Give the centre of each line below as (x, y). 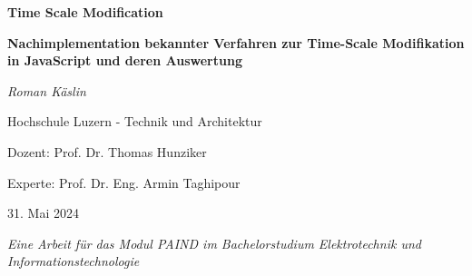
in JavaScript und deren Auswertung (125, 60)
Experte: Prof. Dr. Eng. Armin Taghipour (124, 182)
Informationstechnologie (74, 261)
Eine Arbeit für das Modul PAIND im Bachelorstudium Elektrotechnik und (214, 243)
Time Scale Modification (85, 12)
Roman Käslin (47, 90)
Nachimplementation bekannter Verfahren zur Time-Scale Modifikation (236, 42)
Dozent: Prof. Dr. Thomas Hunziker (107, 151)
